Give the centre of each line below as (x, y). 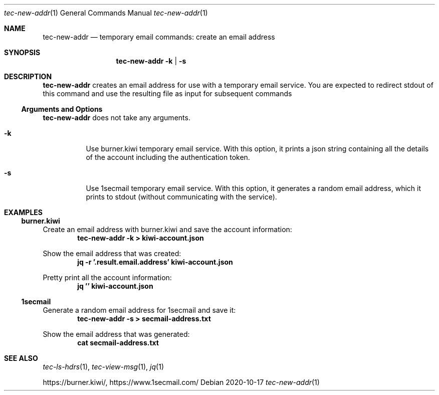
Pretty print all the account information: (107, 277)
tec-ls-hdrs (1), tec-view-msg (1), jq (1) (103, 367)
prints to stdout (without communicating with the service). (181, 197)
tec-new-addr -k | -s (151, 61)
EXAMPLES (23, 212)
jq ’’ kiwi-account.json (115, 286)
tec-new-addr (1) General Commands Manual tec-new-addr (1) (106, 13)
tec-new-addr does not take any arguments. (117, 118)
